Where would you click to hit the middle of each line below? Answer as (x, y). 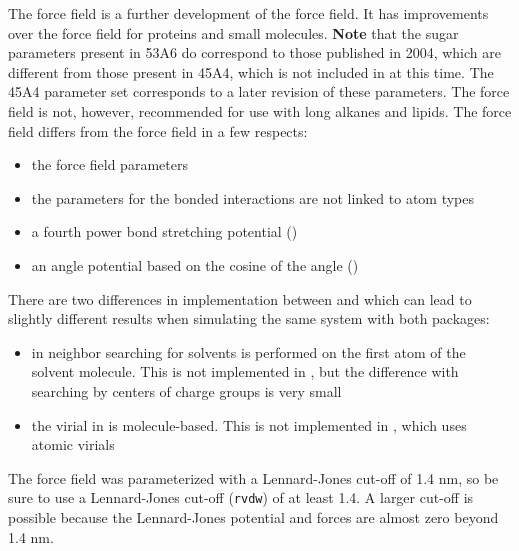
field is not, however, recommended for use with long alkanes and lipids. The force (260, 110)
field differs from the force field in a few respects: (158, 130)
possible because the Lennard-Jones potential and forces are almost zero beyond (253, 516)
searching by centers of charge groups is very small (186, 390)
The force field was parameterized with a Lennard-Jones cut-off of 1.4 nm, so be (253, 477)
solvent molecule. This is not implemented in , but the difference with (245, 371)
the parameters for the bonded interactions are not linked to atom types (252, 197)
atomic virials (73, 444)
